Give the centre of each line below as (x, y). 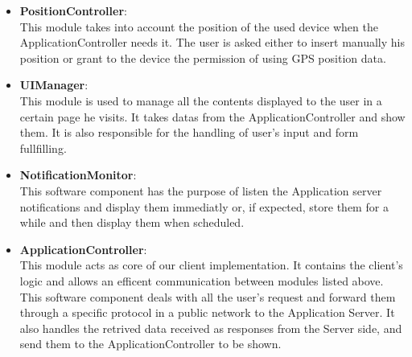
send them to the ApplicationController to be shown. (150, 344)
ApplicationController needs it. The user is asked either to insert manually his (212, 42)
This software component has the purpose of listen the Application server (201, 190)
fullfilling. (43, 148)
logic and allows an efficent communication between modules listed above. (202, 280)
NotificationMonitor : (78, 175)
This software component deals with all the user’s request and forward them (208, 296)
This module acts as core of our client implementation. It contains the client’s (211, 265)
